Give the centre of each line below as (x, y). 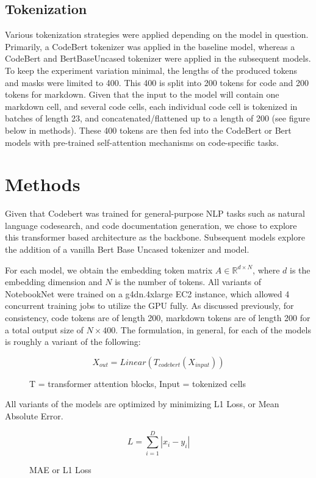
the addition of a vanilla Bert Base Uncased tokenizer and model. (127, 249)
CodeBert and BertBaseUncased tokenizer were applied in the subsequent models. (158, 58)
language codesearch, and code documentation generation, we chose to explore (151, 225)
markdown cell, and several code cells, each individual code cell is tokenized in (151, 106)
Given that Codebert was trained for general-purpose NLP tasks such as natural (155, 213)
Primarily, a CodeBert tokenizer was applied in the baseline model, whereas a (150, 46)
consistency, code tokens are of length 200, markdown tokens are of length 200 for (158, 318)
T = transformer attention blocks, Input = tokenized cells (138, 383)
